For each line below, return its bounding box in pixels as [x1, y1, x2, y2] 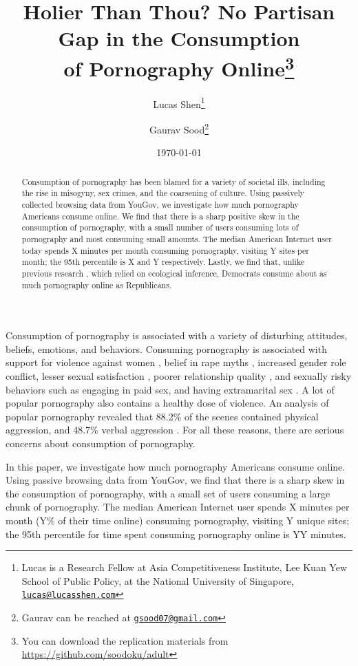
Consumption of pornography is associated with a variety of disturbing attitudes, [6, 328, 348, 343]
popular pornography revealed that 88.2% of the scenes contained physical [6, 409, 319, 423]
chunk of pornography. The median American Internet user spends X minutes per [6, 499, 350, 514]
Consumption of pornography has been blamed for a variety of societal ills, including [21, 175, 326, 187]
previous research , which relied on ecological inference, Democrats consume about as [21, 267, 327, 279]
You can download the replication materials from [21, 633, 229, 647]
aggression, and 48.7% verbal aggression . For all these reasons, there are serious [6, 422, 344, 437]
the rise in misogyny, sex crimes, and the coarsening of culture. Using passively [21, 187, 304, 199]
